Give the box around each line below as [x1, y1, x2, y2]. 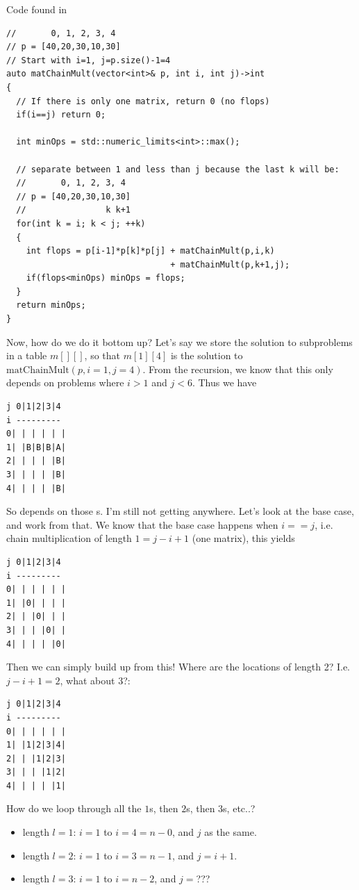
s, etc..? [223, 801, 256, 816]
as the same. [204, 825, 257, 839]
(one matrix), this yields [192, 531, 295, 545]
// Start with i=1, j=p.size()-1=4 [6, 55, 171, 65]
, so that [84, 348, 121, 363]
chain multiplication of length [6, 531, 132, 545]
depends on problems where [6, 375, 124, 390]
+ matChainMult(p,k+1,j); [170, 259, 290, 270]
